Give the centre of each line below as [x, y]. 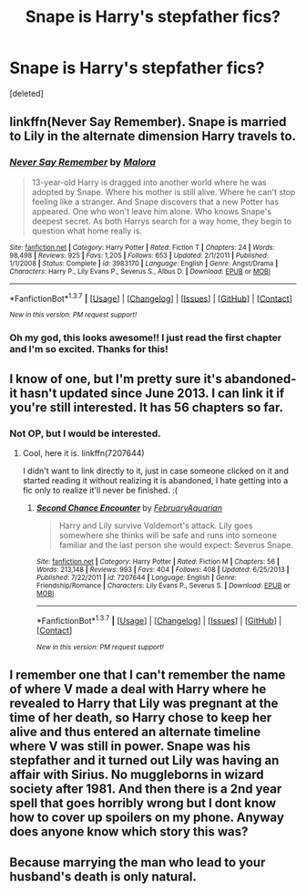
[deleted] [26, 93]
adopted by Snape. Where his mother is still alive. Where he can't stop [163, 192]
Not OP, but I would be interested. [85, 433]
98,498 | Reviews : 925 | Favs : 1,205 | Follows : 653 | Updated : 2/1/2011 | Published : [139, 255]
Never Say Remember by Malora [83, 162]
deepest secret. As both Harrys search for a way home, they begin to [162, 221]
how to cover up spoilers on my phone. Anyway [147, 817]
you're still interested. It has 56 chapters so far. [147, 407]
